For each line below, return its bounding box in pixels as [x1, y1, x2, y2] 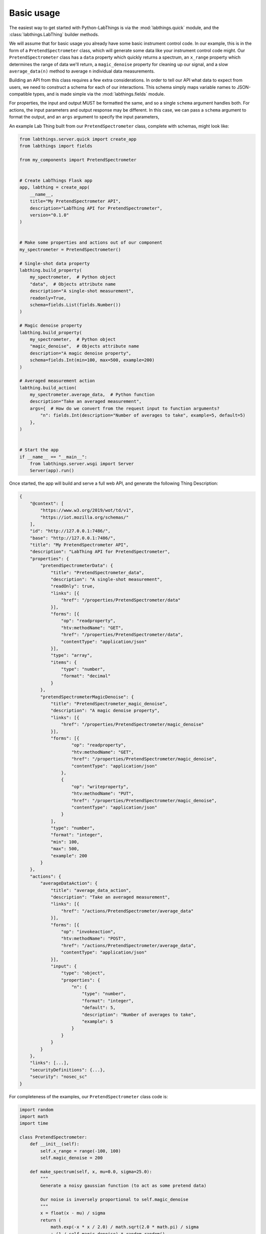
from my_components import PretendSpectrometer [19, 157, 136, 162]
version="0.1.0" [30, 212, 69, 218]
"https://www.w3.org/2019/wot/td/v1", [40, 507, 134, 513]
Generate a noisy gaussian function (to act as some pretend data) [40, 1183, 207, 1188]
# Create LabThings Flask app [19, 178, 93, 183]
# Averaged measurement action [19, 378, 96, 384]
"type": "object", [61, 970, 105, 976]
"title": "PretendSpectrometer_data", [50, 570, 145, 575]
